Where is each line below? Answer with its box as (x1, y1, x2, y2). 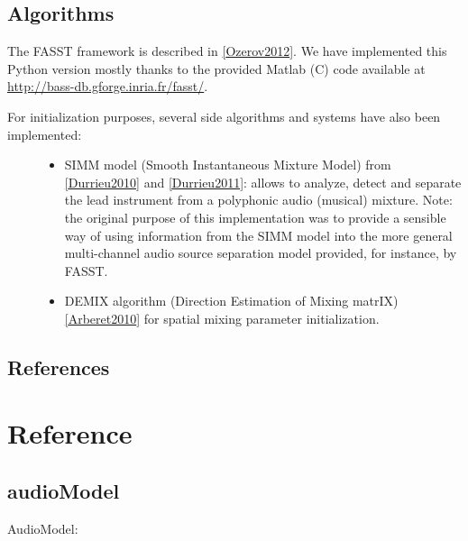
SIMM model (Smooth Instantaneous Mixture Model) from (64, 155, 391, 174)
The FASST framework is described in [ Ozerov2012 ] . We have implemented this (7, 41, 447, 60)
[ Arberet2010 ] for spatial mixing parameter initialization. (64, 308, 380, 327)
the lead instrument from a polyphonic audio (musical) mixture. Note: (64, 190, 453, 209)
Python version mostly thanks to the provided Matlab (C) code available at (7, 59, 426, 78)
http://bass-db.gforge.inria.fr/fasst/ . (7, 77, 208, 96)
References (7, 353, 110, 381)
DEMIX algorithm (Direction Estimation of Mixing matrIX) (64, 291, 399, 310)
